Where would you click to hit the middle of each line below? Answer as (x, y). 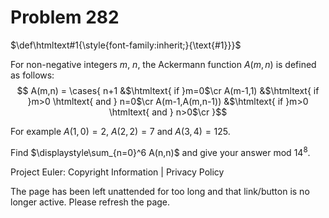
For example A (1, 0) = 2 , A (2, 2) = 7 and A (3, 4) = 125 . (120, 131)
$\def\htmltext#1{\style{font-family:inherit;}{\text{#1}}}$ (126, 45)
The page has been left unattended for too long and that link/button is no (160, 191)
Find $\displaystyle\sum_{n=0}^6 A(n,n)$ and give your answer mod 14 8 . (160, 151)
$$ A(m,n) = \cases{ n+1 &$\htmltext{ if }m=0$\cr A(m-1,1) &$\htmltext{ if (168, 90)
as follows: (32, 75)
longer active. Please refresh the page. (90, 202)
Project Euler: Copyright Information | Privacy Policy (117, 172)
